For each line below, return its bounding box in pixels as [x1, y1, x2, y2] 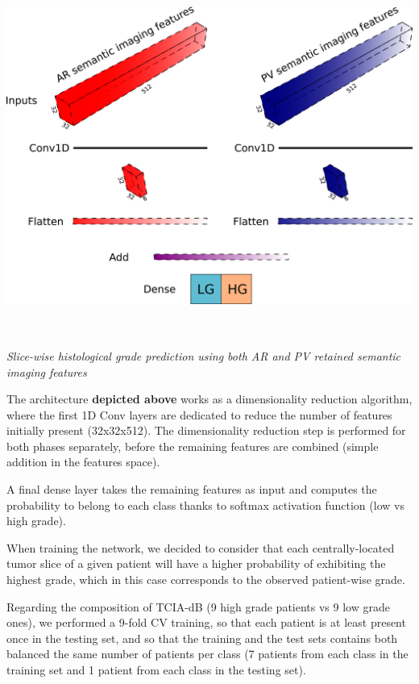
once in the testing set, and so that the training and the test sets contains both [6, 629, 398, 646]
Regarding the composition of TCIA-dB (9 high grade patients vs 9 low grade [6, 598, 390, 615]
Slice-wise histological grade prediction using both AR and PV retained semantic [6, 347, 401, 364]
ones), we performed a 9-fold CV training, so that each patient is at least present [6, 614, 406, 631]
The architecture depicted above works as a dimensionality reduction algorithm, [6, 390, 413, 407]
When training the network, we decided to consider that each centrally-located [6, 539, 395, 556]
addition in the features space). [6, 453, 160, 470]
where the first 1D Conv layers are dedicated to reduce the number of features [6, 406, 392, 423]
